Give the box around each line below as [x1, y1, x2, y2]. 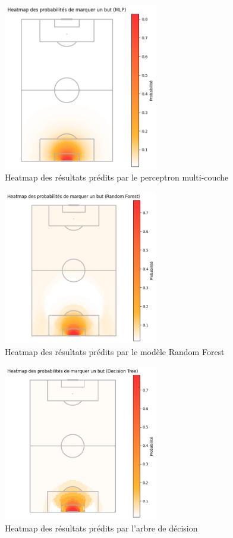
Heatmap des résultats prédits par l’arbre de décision [5, 521, 198, 534]
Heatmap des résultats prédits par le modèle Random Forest [5, 346, 225, 358]
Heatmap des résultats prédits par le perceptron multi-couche [5, 171, 229, 184]
